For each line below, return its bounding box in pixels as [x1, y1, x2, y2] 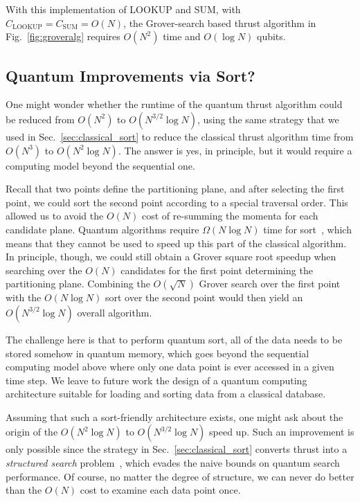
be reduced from [6, 111, 75, 126]
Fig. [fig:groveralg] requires [6, 29, 120, 44]
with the [6, 290, 42, 305]
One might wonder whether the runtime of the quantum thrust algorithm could [6, 97, 343, 111]
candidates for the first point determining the [120, 262, 313, 277]
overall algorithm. [77, 305, 152, 319]
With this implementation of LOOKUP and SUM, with [6, 2, 241, 16]
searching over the [6, 262, 82, 277]
